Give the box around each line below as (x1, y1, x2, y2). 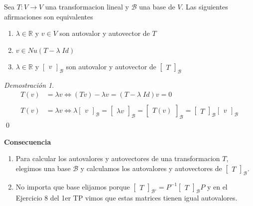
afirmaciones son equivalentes (4, 11, 93, 21)
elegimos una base (15, 163, 71, 173)
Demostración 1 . (4, 79, 54, 90)
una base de (139, 1, 175, 11)
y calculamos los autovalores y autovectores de (80, 163, 222, 173)
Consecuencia (4, 136, 51, 147)
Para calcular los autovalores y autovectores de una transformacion (15, 153, 220, 164)
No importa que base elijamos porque (15, 181, 130, 192)
